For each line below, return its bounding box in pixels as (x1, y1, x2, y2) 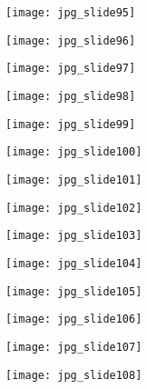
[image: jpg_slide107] (5, 340, 142, 354)
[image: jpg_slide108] (5, 368, 142, 382)
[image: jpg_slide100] (5, 145, 142, 159)
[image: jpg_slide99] (5, 117, 136, 131)
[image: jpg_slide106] (5, 313, 142, 326)
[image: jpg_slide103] (5, 229, 142, 243)
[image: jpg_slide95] (5, 6, 136, 19)
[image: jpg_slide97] (5, 62, 136, 75)
